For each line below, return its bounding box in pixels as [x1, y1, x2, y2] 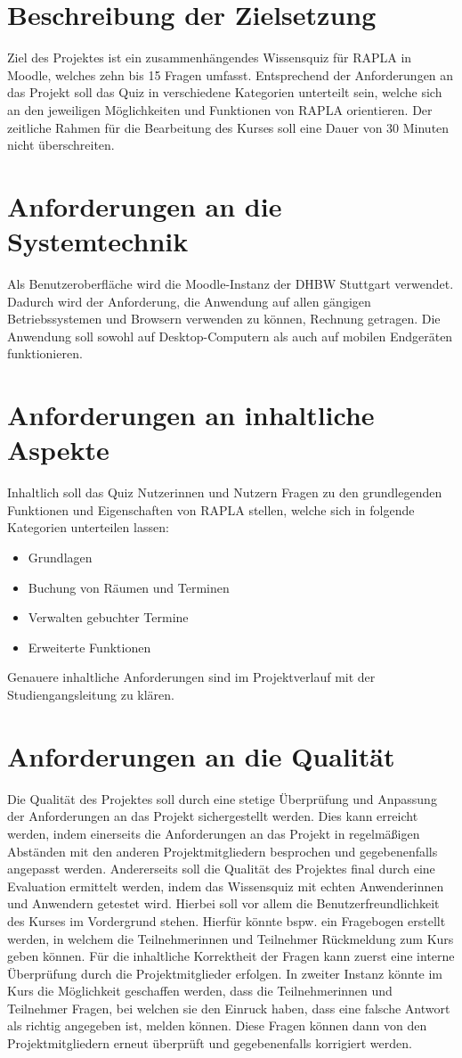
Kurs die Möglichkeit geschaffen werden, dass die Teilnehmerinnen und [7, 981, 393, 1000]
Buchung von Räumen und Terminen [28, 578, 230, 596]
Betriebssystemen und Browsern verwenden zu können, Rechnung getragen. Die [7, 309, 441, 328]
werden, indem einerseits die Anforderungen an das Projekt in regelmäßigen [7, 824, 420, 842]
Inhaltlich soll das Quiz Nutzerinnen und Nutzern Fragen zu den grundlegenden [7, 483, 442, 502]
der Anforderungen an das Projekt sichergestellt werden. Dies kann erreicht [7, 807, 418, 825]
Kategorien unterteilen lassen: [7, 518, 169, 537]
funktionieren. [7, 344, 83, 363]
